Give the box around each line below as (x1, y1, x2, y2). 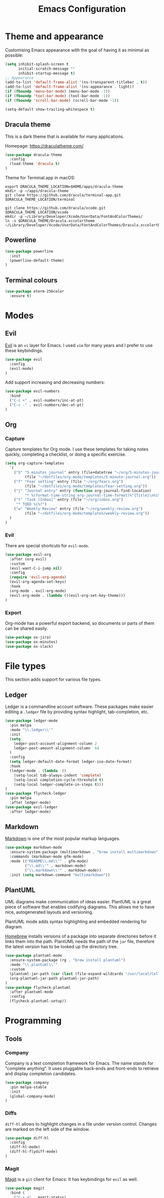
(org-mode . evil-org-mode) (9, 588, 67, 593)
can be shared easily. (5, 625, 48, 631)
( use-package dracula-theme (5, 152, 62, 157)
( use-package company (5, 1080, 49, 1085)
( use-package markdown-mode (5, 845, 62, 850)
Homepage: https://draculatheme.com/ (5, 143, 84, 149)
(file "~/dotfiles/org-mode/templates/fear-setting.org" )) (24, 484, 147, 489)
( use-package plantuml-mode (5, 953, 62, 958)
